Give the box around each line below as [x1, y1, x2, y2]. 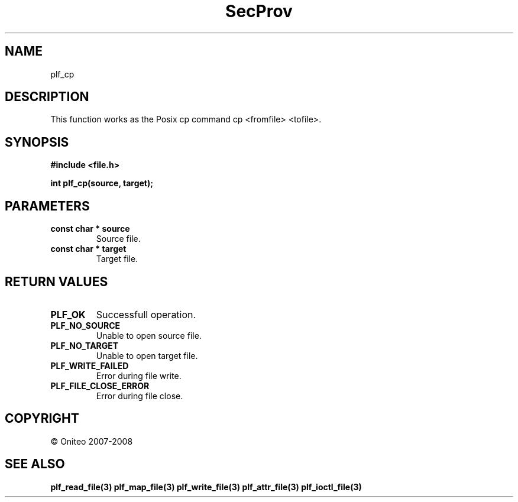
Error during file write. [96, 370, 182, 381]
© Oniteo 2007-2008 [50, 436, 133, 446]
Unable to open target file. [96, 350, 198, 361]
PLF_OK [50, 308, 86, 320]
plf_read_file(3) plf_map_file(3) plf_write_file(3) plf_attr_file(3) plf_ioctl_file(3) [50, 481, 362, 492]
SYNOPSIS [5, 134, 69, 150]
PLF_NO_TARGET [50, 340, 119, 351]
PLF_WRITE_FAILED [50, 360, 129, 371]
